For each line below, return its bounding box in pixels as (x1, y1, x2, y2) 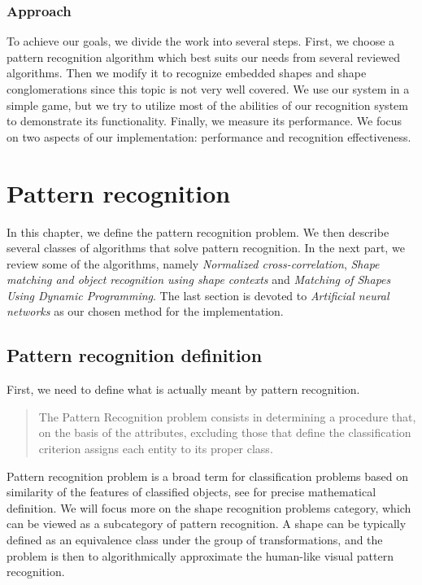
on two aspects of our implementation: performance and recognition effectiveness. (7, 128, 411, 145)
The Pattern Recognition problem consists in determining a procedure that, (38, 408, 416, 425)
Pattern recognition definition (7, 343, 263, 368)
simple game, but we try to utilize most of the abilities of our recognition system (7, 96, 408, 113)
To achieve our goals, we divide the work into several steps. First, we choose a (7, 33, 395, 50)
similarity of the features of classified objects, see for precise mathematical (7, 483, 376, 500)
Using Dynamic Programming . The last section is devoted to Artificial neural (7, 286, 389, 303)
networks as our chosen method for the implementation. (7, 303, 284, 320)
